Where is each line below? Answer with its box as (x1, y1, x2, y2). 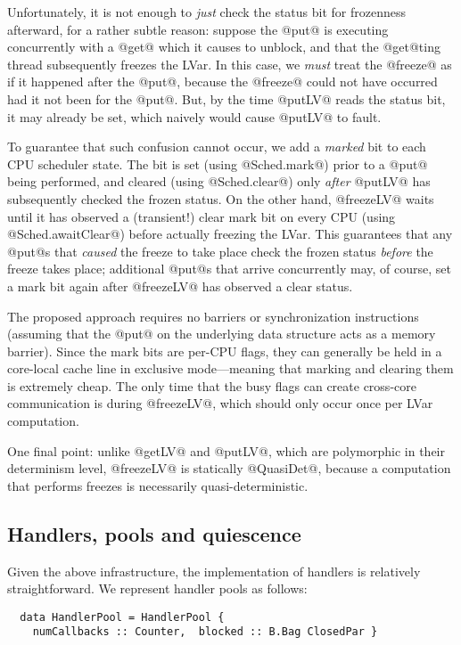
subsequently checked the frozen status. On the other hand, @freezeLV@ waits (7, 189, 434, 208)
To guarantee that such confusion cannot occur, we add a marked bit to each (7, 137, 426, 156)
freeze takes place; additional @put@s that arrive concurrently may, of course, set (7, 259, 451, 278)
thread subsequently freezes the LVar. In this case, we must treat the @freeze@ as (7, 54, 452, 73)
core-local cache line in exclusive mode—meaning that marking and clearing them (7, 359, 454, 378)
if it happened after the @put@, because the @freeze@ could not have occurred (7, 72, 438, 91)
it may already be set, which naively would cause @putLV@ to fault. (7, 107, 382, 126)
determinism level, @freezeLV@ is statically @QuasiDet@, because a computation (7, 459, 451, 478)
